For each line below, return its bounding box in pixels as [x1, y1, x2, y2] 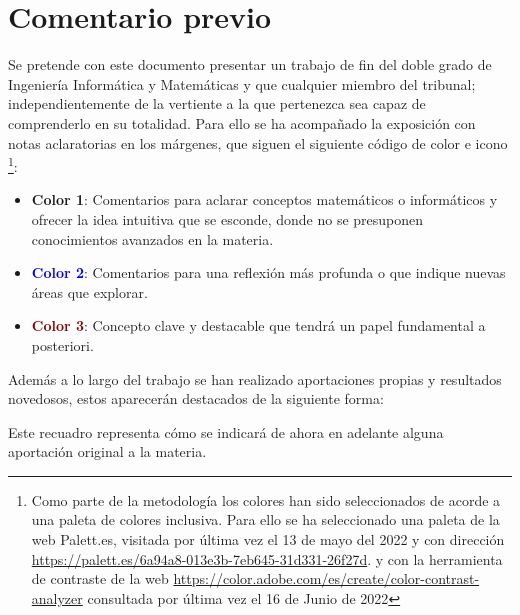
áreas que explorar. [31, 281, 148, 302]
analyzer [31, 587, 83, 608]
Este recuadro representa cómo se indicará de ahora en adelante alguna [8, 421, 444, 442]
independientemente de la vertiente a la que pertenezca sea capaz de [8, 93, 426, 114]
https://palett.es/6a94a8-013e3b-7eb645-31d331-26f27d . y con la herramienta [31, 548, 503, 569]
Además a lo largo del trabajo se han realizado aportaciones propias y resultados [8, 368, 502, 389]
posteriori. [31, 334, 94, 355]
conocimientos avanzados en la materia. [31, 228, 274, 249]
